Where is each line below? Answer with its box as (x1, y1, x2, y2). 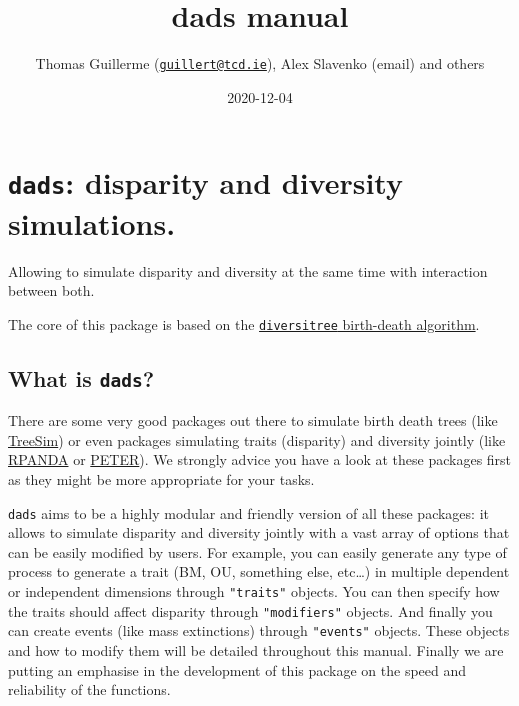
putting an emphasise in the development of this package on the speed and (8, 659, 467, 680)
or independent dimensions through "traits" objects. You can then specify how (8, 581, 500, 602)
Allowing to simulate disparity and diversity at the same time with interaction (8, 260, 488, 281)
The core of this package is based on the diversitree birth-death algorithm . (8, 313, 480, 334)
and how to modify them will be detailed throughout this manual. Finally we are (8, 640, 504, 661)
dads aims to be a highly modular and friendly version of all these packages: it (8, 502, 489, 523)
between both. (8, 280, 95, 301)
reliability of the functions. (8, 679, 171, 700)
